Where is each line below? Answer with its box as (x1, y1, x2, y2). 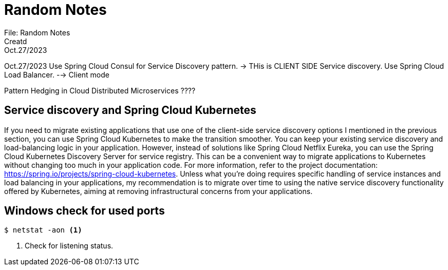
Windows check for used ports (4, 204, 165, 218)
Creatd (4, 36, 27, 46)
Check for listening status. (25, 241, 114, 250)
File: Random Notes (4, 28, 70, 37)
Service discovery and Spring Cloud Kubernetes (4, 104, 256, 117)
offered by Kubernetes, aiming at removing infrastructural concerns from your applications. (4, 186, 313, 196)
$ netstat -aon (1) (4, 226, 82, 235)
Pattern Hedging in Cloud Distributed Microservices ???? (4, 86, 196, 95)
